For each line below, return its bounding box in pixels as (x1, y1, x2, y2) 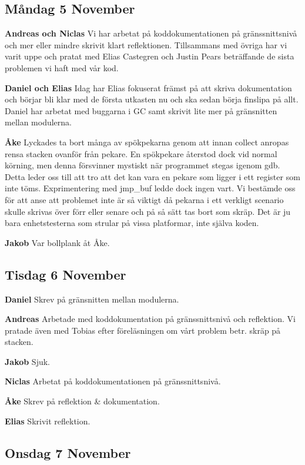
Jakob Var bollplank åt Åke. (5, 236, 110, 248)
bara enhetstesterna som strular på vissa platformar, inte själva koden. (5, 217, 259, 229)
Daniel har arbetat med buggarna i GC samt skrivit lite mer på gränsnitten (5, 104, 277, 117)
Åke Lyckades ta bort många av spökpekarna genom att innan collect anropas (5, 135, 289, 148)
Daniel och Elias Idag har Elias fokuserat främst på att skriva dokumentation (5, 81, 292, 94)
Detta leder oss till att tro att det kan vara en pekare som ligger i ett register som (5, 170, 300, 182)
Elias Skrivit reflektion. (5, 414, 91, 427)
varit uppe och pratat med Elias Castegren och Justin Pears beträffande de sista (5, 50, 294, 62)
